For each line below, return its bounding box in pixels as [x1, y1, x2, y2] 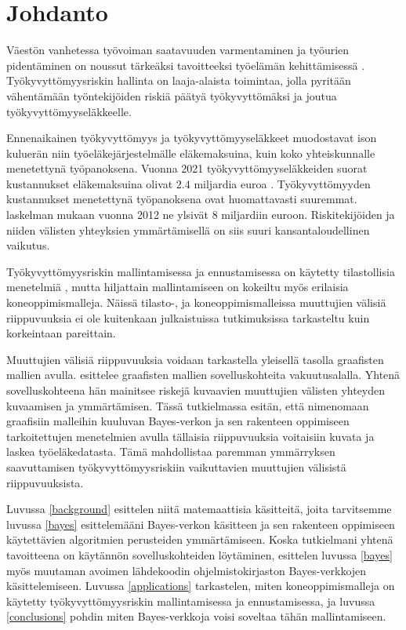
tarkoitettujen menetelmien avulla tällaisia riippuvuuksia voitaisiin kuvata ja [6, 428, 375, 444]
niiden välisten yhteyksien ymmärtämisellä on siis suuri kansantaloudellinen [6, 221, 370, 238]
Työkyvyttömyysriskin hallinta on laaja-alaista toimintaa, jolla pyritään [6, 72, 351, 89]
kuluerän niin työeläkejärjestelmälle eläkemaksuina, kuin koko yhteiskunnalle [6, 144, 375, 161]
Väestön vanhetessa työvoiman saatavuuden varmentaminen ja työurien [6, 42, 350, 58]
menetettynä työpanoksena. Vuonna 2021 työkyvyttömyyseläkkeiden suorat [6, 160, 368, 177]
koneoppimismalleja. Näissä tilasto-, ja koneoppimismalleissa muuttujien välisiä [6, 294, 386, 311]
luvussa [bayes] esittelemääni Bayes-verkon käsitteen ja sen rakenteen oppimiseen [6, 515, 395, 532]
